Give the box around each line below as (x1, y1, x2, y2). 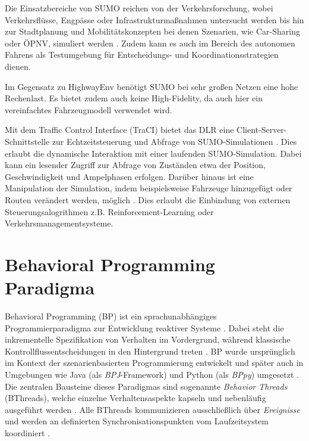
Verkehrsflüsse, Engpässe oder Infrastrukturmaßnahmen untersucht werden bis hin (5, 13, 304, 26)
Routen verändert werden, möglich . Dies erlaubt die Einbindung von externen (5, 193, 291, 206)
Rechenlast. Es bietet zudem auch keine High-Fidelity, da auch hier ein (5, 92, 263, 104)
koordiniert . (5, 426, 50, 439)
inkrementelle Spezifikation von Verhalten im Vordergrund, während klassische (5, 333, 291, 346)
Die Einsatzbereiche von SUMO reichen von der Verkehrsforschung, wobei (5, 2, 273, 14)
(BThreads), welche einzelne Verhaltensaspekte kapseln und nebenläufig (5, 392, 266, 404)
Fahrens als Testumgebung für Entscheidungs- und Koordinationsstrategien (5, 48, 279, 61)
